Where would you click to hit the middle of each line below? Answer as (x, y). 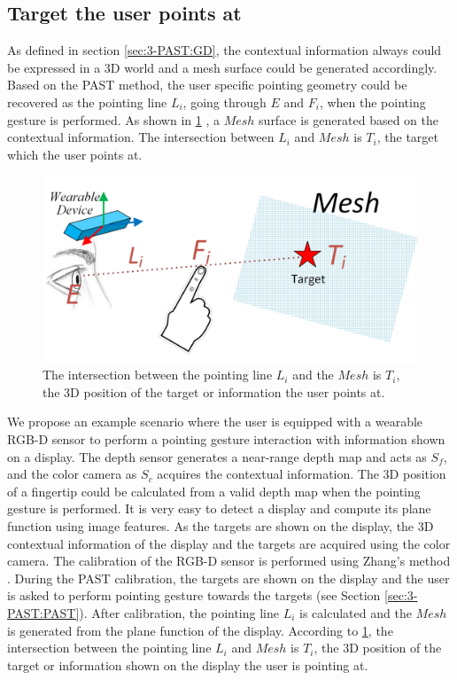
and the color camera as (72, 474)
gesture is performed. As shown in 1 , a (113, 119)
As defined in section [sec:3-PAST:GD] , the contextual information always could (225, 50)
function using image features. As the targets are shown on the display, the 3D (221, 526)
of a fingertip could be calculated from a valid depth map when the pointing (214, 491)
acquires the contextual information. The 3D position (302, 474)
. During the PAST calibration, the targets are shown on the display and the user (228, 578)
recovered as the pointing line (87, 102)
